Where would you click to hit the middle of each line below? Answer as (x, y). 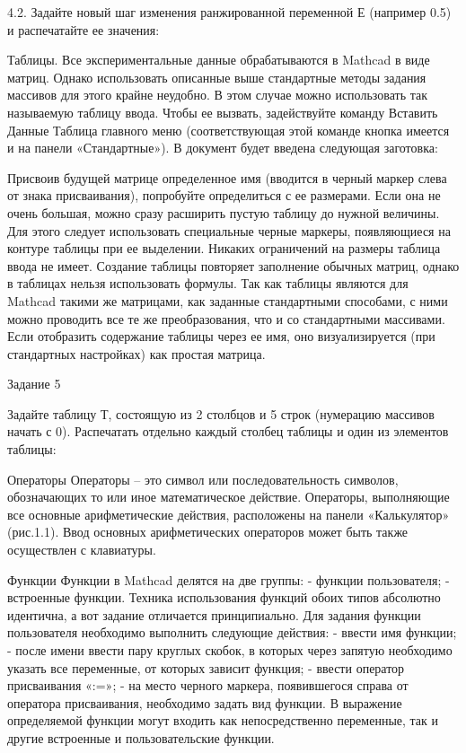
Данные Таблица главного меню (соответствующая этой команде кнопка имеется (229, 130)
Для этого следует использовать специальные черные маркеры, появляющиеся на (229, 230)
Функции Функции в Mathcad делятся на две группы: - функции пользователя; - (229, 579)
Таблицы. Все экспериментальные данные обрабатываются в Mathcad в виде (219, 60)
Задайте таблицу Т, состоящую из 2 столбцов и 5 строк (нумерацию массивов (221, 413)
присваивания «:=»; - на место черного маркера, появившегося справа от (208, 685)
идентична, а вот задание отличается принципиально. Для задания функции (214, 614)
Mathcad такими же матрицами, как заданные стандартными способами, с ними (228, 300)
